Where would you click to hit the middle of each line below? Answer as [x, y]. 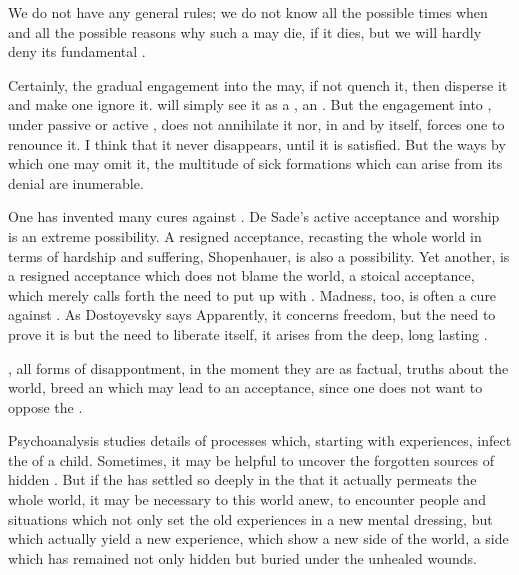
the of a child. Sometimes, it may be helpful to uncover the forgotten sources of [251, 459]
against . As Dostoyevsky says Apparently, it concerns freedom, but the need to [252, 314]
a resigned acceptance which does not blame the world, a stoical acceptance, [241, 275]
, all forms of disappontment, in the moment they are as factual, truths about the [258, 367]
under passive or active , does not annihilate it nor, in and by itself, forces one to [256, 123]
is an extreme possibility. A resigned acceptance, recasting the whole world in [245, 235]
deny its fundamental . [77, 51]
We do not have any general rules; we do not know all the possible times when [248, 12]
